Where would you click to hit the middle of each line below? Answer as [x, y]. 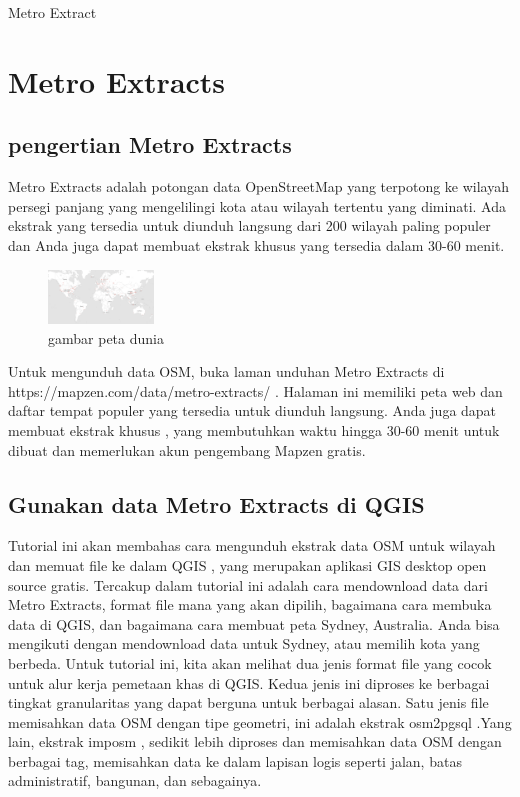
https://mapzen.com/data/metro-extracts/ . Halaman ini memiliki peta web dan [255, 390]
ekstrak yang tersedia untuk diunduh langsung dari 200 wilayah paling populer [249, 225]
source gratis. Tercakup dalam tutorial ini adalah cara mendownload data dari [248, 584]
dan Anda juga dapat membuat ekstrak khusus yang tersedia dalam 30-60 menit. [256, 244]
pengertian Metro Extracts [150, 144]
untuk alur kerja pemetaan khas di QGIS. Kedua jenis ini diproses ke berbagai [249, 682]
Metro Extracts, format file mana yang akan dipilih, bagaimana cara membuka [250, 604]
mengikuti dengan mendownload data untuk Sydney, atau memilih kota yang [244, 643]
